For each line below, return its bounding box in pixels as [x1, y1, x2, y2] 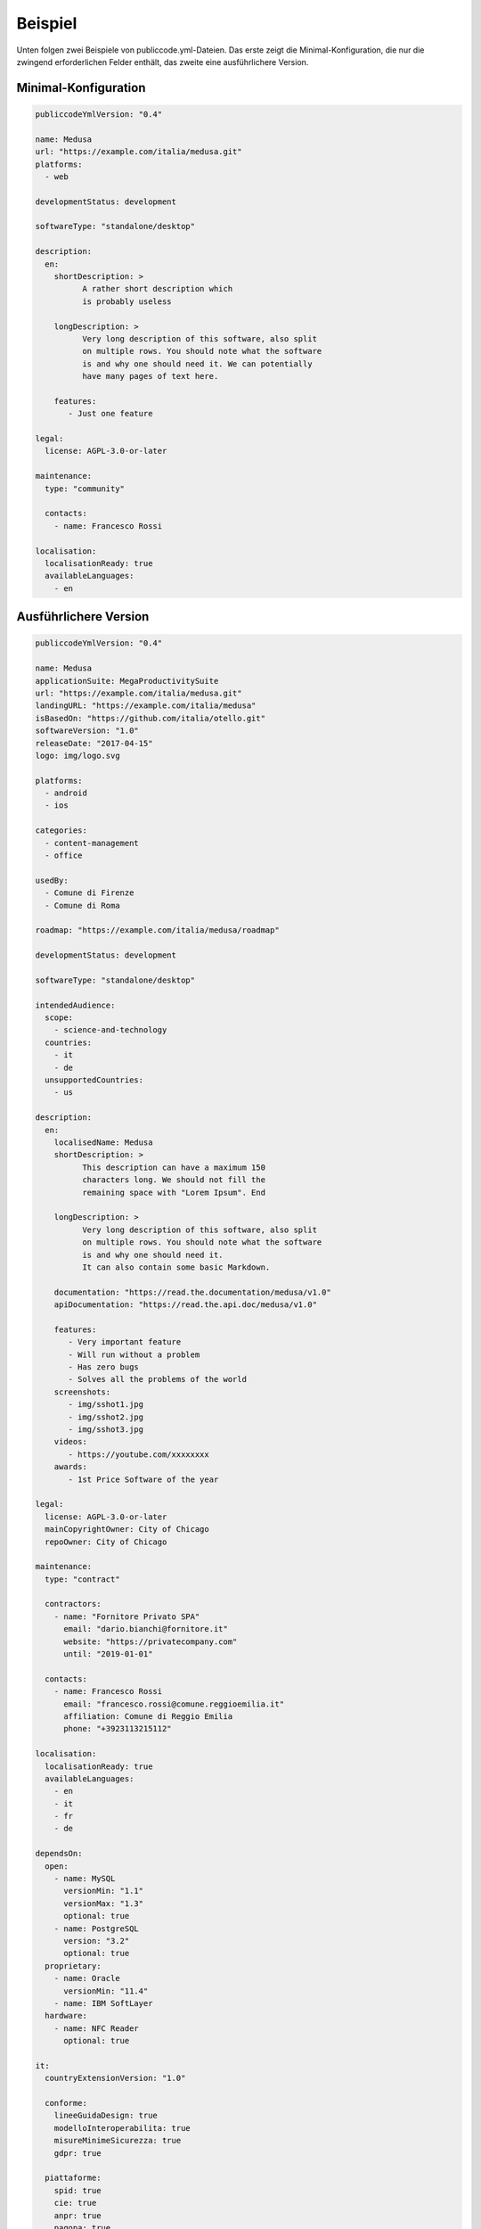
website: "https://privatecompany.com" [63, 1636, 238, 1647]
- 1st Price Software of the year [68, 1474, 219, 1485]
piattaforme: [45, 2173, 102, 2184]
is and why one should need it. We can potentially [81, 358, 313, 369]
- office [45, 851, 83, 860]
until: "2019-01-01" [63, 1649, 153, 1659]
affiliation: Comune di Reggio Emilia [63, 1711, 233, 1721]
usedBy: [35, 875, 69, 885]
